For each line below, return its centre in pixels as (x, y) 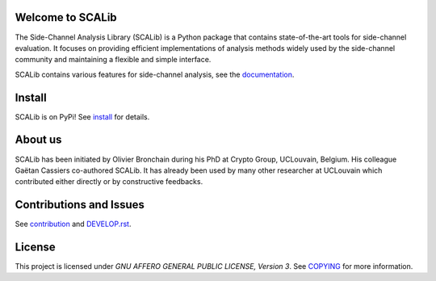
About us (38, 140)
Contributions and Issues (80, 205)
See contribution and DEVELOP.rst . (73, 224)
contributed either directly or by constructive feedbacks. (109, 182)
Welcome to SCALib (66, 17)
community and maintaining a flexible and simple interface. (113, 60)
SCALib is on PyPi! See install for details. (82, 116)
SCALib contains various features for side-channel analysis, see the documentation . (155, 74)
